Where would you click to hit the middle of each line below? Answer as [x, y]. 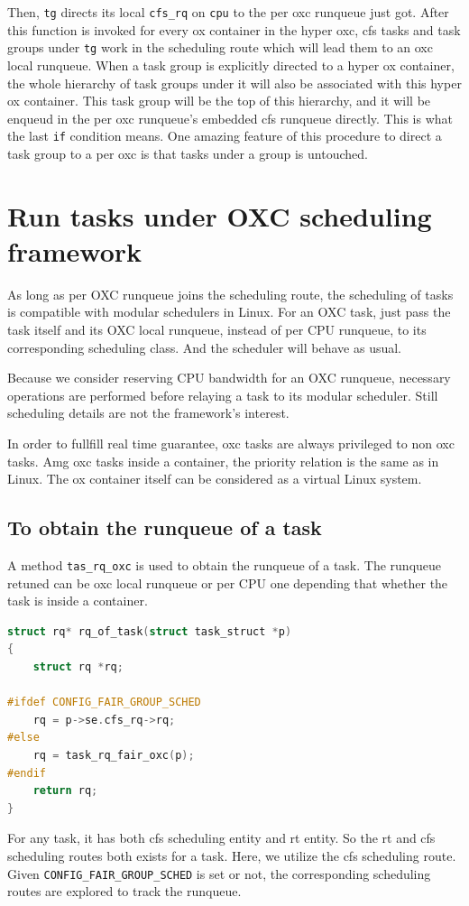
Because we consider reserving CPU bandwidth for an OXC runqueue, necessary [229, 378]
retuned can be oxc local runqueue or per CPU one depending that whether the [228, 582]
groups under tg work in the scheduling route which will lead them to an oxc [220, 47]
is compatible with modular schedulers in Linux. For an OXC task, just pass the [229, 312]
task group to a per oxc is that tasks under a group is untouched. [188, 153]
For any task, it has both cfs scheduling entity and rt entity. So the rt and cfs [221, 838]
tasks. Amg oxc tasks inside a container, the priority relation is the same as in [223, 461]
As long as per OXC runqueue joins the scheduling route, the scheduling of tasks [230, 294]
